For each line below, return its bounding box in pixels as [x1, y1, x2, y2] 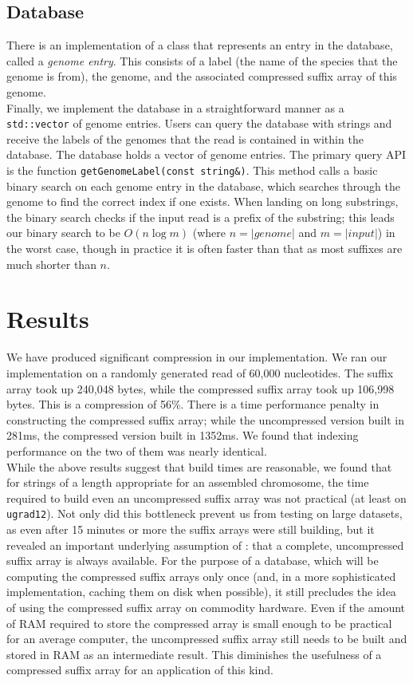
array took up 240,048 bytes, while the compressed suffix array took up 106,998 [6, 380, 395, 397]
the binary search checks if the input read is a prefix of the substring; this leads [6, 208, 395, 225]
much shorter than [6, 255, 96, 272]
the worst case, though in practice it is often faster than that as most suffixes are [6, 240, 403, 257]
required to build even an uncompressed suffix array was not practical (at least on [6, 489, 407, 506]
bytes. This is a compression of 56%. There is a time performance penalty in [6, 396, 380, 413]
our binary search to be [6, 224, 120, 241]
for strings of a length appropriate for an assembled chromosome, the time [6, 474, 369, 491]
